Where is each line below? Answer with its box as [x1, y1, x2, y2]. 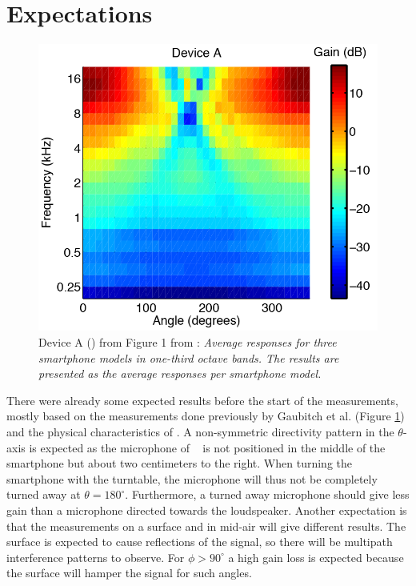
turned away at [6, 486, 81, 503]
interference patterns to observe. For [6, 548, 185, 565]
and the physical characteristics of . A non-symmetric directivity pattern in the [6, 423, 394, 440]
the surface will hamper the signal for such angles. [6, 564, 252, 581]
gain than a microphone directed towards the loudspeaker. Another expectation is [6, 501, 407, 518]
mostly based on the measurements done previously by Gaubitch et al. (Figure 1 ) [6, 407, 405, 424]
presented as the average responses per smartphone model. [38, 365, 322, 382]
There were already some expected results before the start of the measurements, [6, 391, 398, 408]
